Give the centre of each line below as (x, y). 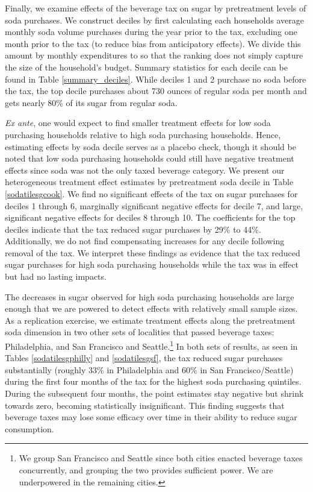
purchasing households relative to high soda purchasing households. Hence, (143, 134)
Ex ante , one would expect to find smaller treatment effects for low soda (138, 123)
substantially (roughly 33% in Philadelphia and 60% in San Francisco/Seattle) (149, 369)
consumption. (29, 428)
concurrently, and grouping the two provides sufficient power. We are (146, 470)
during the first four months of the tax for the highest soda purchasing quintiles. (153, 381)
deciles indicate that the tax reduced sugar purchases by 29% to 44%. (133, 229)
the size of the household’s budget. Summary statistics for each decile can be (146, 67)
